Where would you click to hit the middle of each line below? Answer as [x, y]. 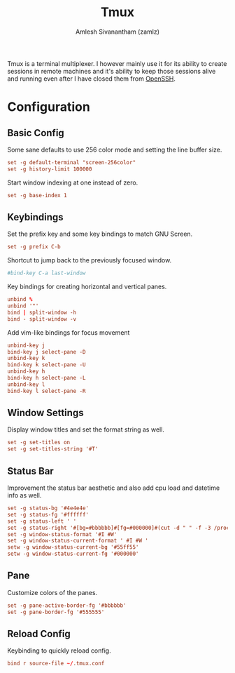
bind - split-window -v [42, 319]
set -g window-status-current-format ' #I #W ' [78, 541]
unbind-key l [26, 384]
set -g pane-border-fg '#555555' [56, 612]
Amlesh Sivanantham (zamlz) [117, 32]
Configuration [49, 107]
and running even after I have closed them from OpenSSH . [92, 79]
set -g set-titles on [39, 443]
